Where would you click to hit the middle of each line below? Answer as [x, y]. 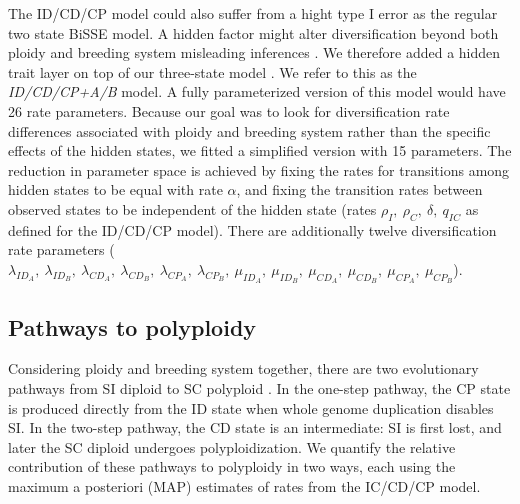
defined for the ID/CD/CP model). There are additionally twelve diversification [252, 229]
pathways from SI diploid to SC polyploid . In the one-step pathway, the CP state [259, 387]
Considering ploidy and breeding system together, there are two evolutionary [243, 368]
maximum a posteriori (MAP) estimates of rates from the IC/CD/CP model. [244, 485]
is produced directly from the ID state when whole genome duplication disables [251, 407]
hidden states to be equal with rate [115, 189]
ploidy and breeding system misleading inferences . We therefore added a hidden [254, 52]
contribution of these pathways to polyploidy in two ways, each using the [232, 466]
